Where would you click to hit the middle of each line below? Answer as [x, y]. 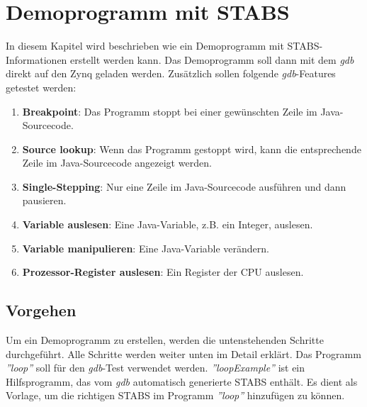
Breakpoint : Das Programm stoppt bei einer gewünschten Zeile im [170, 111]
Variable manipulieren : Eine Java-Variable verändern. [146, 248]
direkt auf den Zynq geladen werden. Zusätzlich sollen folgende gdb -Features [171, 73]
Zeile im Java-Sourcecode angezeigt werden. [117, 163]
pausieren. [44, 200]
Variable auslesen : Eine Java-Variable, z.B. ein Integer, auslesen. [168, 224]
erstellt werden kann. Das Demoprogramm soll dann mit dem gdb [212, 59]
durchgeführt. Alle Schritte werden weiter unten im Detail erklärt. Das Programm [183, 353]
